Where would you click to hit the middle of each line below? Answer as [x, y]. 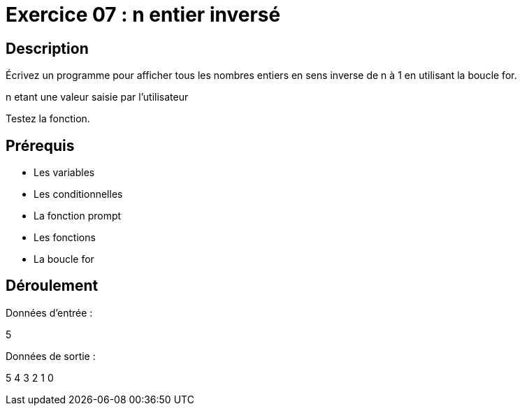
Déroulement [52, 286]
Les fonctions [65, 238]
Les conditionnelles [78, 194]
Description [47, 48]
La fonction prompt [78, 216]
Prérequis [40, 145]
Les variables [64, 173]
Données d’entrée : [49, 312]
